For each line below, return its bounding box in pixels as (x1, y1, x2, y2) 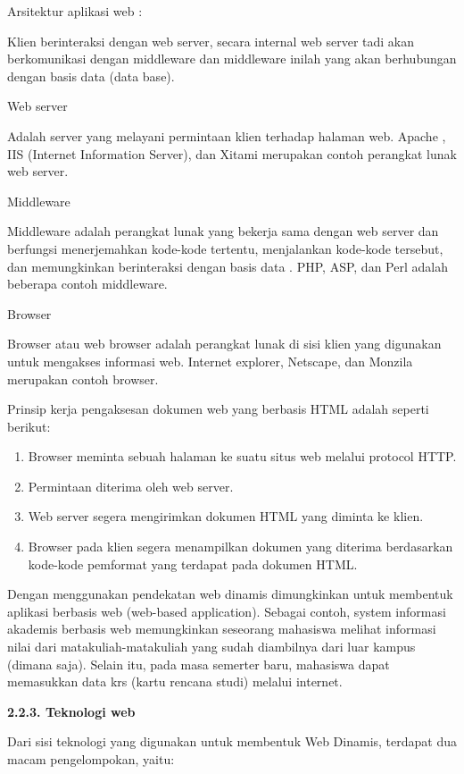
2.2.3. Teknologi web (7, 702, 136, 720)
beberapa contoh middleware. (7, 274, 168, 293)
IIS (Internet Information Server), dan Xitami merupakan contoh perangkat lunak (7, 144, 457, 163)
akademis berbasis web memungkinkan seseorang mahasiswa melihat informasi (7, 619, 436, 638)
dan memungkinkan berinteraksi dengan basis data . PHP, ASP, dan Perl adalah (7, 257, 448, 275)
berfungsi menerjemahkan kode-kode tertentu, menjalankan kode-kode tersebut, (7, 239, 443, 257)
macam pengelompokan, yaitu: (7, 750, 175, 768)
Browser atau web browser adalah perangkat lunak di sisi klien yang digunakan (7, 334, 442, 353)
